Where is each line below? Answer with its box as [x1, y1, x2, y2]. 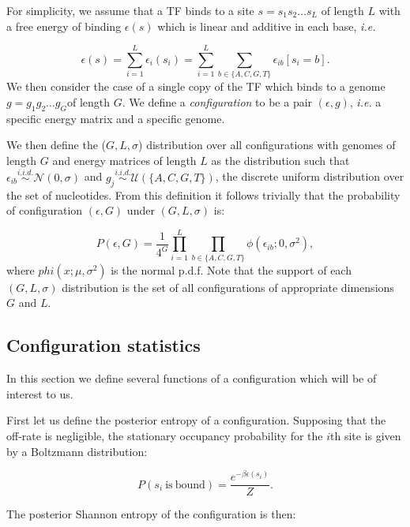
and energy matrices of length [52, 151, 197, 168]
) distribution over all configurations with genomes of [138, 136, 396, 153]
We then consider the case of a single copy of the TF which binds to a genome [6, 78, 386, 95]
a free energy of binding [6, 17, 122, 34]
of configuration [6, 202, 83, 219]
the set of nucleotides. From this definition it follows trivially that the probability [6, 186, 401, 203]
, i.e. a [349, 93, 382, 110]
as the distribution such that [211, 151, 350, 168]
